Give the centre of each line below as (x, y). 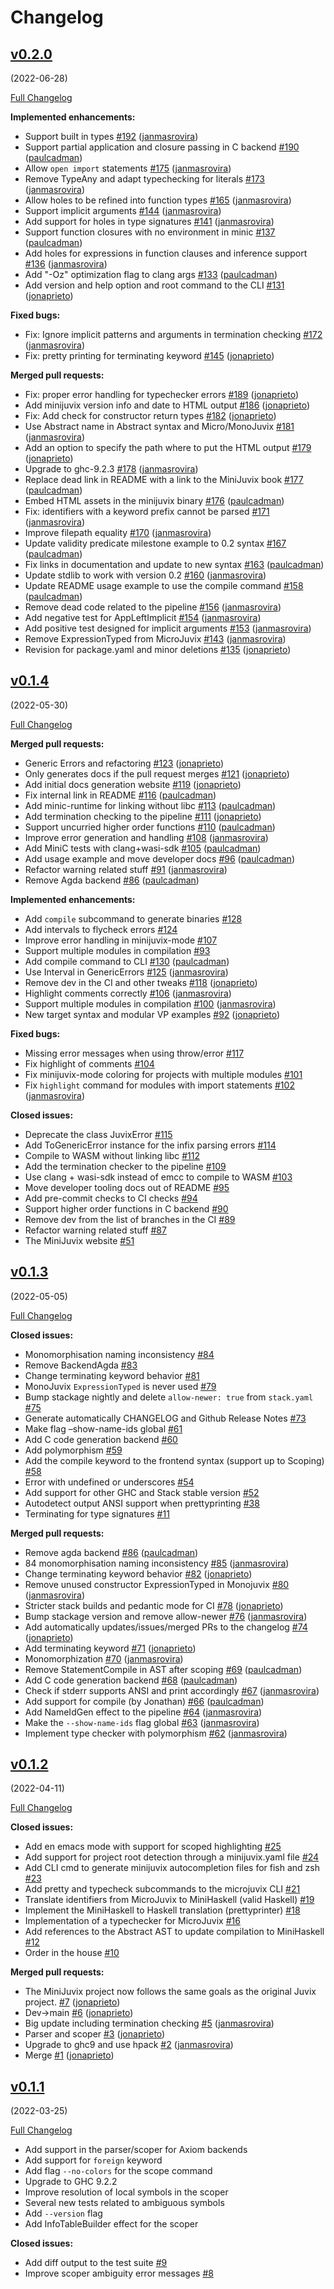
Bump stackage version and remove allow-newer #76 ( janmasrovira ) (166, 1616)
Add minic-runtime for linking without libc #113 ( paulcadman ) (150, 805)
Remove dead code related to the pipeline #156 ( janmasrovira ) (153, 607)
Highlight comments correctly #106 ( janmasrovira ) (128, 993)
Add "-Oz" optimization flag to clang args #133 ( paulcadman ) (151, 274)
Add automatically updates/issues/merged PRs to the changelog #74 (166, 1627)
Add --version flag (63, 2213)
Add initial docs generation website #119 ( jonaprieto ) (133, 784)
